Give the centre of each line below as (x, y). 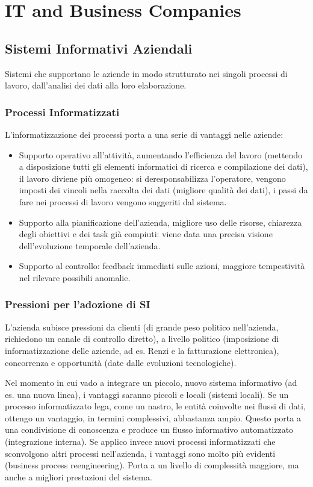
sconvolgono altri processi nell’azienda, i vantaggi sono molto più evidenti (140, 453)
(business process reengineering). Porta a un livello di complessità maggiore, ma (152, 465)
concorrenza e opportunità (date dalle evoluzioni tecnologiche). (121, 362)
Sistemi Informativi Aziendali (99, 48)
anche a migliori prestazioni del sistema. (79, 476)
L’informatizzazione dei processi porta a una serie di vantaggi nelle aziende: (144, 134)
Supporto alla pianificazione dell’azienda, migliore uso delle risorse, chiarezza (160, 222)
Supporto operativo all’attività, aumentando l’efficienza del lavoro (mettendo (161, 154)
